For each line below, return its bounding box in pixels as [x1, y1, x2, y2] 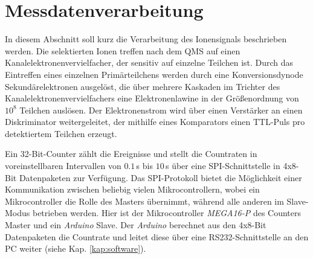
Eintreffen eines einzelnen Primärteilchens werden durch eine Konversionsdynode [5, 68, 303, 80]
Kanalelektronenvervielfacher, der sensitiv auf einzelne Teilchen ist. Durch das [5, 56, 294, 69]
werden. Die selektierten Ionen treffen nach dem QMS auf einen [5, 44, 240, 57]
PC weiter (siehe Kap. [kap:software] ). [5, 242, 146, 255]
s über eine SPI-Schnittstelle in [165, 159, 280, 172]
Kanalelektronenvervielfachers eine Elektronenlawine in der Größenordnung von [5, 92, 299, 104]
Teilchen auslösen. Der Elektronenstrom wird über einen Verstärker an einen [19, 103, 303, 116]
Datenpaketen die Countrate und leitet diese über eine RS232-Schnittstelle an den [5, 230, 309, 243]
